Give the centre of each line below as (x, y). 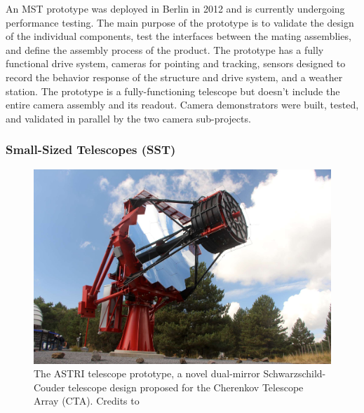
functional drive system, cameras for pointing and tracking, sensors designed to (176, 63)
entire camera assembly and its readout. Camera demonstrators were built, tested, (182, 105)
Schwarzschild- (295, 373)
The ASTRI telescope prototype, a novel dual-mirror (147, 373)
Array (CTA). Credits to (87, 401)
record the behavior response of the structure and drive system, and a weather (174, 77)
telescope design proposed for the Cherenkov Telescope (186, 387)
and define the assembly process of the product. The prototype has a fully (165, 49)
